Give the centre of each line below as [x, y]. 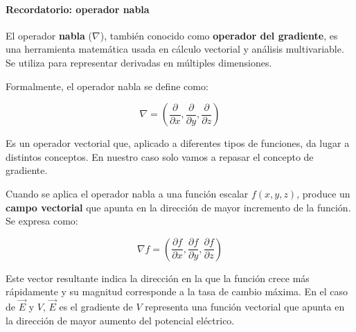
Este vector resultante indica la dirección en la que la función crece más [158, 278]
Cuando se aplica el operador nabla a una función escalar [127, 193]
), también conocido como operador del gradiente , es [219, 35]
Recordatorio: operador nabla [78, 9]
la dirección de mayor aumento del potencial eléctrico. [120, 320]
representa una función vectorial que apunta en [245, 307]
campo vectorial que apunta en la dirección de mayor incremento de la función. [178, 207]
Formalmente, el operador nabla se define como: [107, 86]
